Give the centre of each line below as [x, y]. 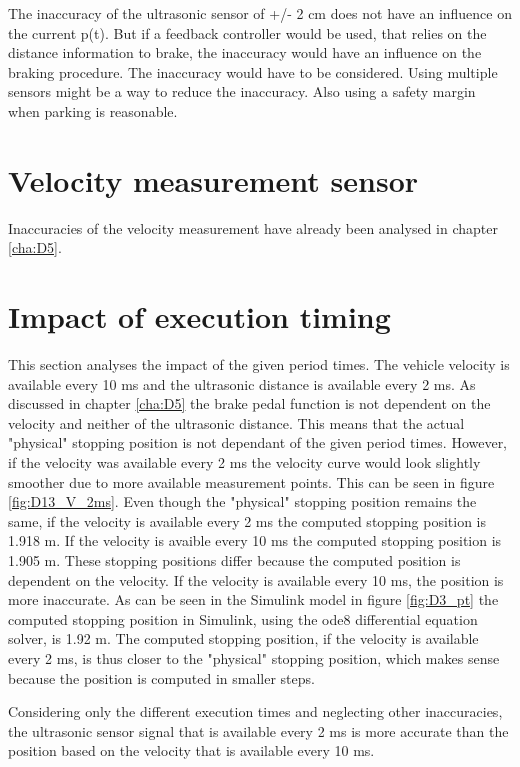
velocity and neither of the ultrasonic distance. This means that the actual [236, 422]
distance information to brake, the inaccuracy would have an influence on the [245, 52]
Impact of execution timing [199, 316]
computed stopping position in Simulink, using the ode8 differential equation [243, 618]
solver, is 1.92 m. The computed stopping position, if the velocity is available [243, 638]
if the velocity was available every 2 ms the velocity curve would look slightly [244, 461]
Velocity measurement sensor [213, 179]
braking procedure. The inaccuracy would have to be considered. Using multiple [253, 71]
